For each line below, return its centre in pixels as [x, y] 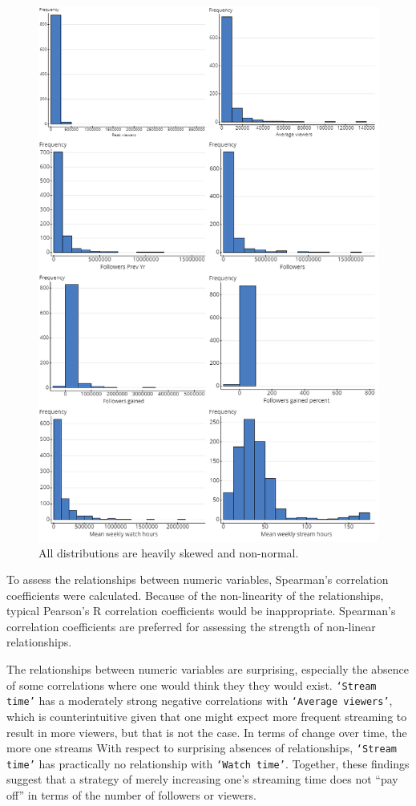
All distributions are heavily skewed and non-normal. [169, 552]
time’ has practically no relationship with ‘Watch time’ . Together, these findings [208, 763]
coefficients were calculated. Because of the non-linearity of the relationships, [195, 595]
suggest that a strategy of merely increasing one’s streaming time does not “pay [202, 779]
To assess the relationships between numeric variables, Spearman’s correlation [198, 579]
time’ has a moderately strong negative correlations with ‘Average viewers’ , [200, 701]
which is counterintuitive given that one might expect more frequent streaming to [207, 716]
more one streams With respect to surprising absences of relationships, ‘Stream [202, 748]
